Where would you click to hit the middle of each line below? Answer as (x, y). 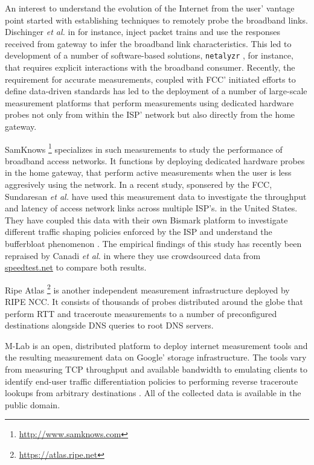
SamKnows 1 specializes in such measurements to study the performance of (144, 148)
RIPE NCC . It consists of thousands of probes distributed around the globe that (154, 302)
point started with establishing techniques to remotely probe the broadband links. (156, 20)
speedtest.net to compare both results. (76, 267)
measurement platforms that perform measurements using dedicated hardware (149, 102)
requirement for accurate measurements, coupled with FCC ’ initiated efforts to (150, 79)
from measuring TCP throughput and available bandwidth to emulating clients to (156, 369)
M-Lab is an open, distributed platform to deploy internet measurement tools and (156, 345)
